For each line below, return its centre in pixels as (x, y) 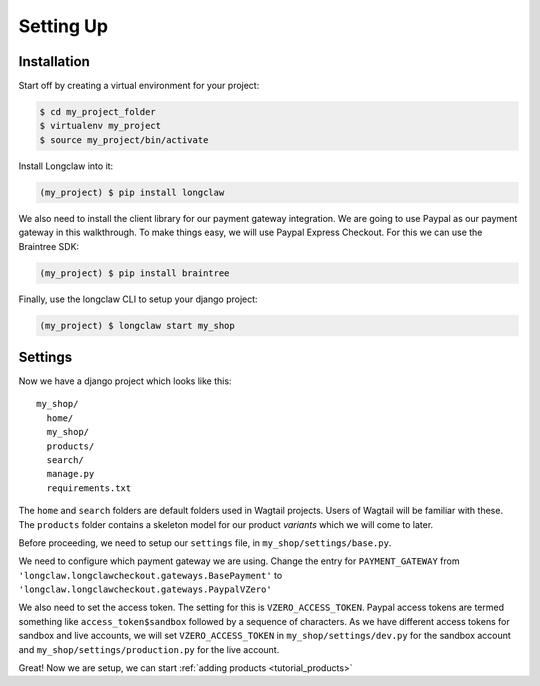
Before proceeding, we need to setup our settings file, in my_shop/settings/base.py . (205, 542)
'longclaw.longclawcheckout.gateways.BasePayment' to (150, 575)
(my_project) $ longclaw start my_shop (137, 325)
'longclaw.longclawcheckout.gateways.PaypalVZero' (145, 589)
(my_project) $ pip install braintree (134, 273)
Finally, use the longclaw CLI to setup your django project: (138, 299)
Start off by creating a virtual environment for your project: (139, 86)
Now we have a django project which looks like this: (125, 381)
